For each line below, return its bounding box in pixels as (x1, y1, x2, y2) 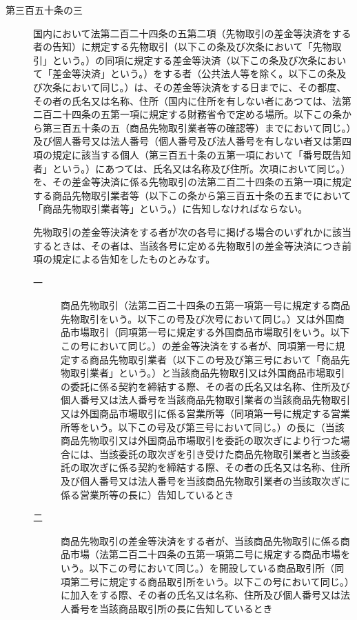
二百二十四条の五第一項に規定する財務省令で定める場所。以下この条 (33, 107, 342, 121)
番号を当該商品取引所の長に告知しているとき (70, 601, 273, 615)
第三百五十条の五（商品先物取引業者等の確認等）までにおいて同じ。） (42, 120, 351, 134)
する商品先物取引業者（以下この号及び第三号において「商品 (70, 352, 340, 366)
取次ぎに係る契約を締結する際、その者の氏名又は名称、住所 (79, 460, 350, 474)
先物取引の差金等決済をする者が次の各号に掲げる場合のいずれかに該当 (33, 224, 351, 239)
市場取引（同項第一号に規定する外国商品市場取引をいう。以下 (70, 325, 350, 339)
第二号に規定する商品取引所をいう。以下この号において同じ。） (70, 574, 349, 588)
